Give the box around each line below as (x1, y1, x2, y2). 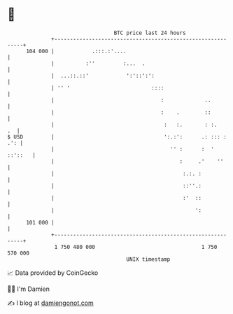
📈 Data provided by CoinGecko (7, 269, 99, 277)
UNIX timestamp (126, 255, 171, 263)
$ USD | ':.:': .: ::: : (7, 133, 227, 141)
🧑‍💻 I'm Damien (7, 285, 50, 293)
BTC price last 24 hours (113, 29, 187, 36)
